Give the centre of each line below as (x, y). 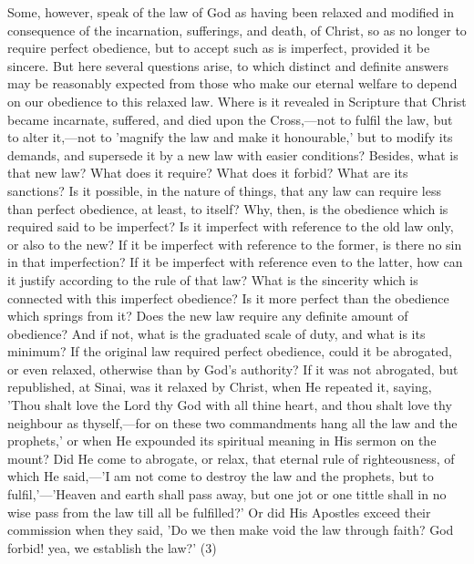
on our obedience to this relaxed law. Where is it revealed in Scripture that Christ (237, 101)
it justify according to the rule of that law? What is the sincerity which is (213, 279)
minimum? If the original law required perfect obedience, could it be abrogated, (230, 351)
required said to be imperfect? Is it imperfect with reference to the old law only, (231, 226)
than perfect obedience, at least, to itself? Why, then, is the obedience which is (228, 208)
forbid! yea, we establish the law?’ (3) (112, 547)
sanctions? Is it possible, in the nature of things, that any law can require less (224, 190)
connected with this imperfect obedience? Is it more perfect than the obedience (228, 297)
